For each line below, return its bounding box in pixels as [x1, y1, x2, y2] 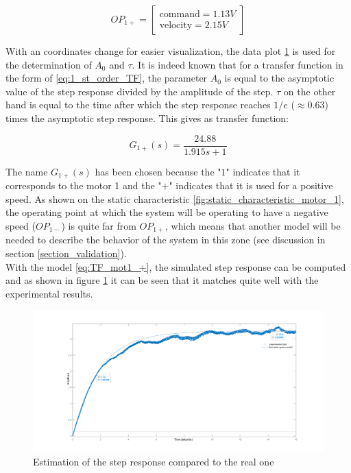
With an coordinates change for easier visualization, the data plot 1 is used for [5, 44, 336, 58]
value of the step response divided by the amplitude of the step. [5, 84, 274, 98]
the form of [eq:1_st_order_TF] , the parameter [5, 71, 208, 85]
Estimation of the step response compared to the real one [33, 454, 274, 469]
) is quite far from [61, 218, 136, 232]
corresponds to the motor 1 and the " [5, 178, 162, 193]
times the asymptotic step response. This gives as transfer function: [5, 110, 289, 125]
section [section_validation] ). [5, 245, 127, 260]
